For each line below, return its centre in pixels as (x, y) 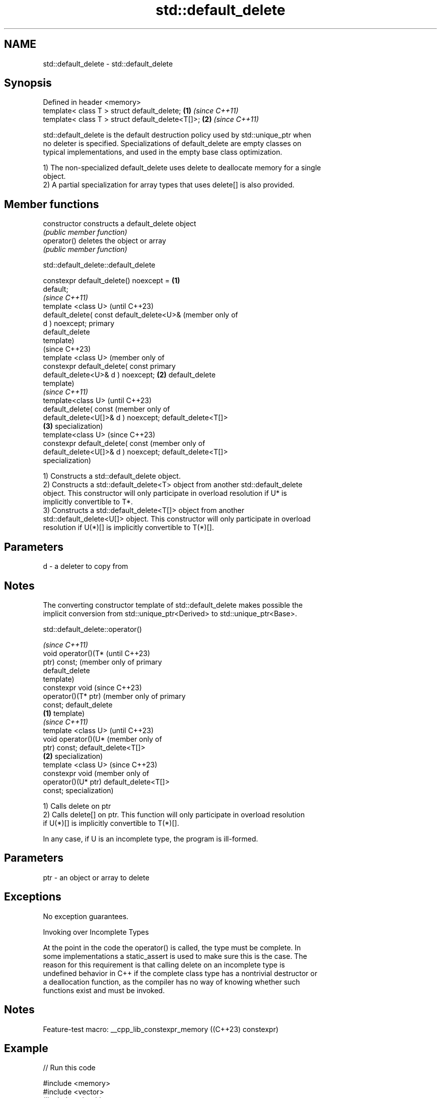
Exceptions (33, 897)
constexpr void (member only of (96, 773)
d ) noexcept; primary (79, 324)
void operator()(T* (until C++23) (97, 653)
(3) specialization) (73, 426)
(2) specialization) (73, 756)
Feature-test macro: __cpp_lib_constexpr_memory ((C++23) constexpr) (161, 1029)
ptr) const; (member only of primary (102, 662)
